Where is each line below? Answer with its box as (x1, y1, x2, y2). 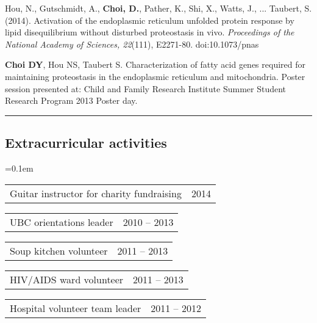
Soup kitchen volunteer (10, 243, 108, 258)
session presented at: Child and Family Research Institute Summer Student (5, 82, 287, 95)
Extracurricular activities (5, 133, 167, 152)
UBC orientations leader (10, 214, 113, 229)
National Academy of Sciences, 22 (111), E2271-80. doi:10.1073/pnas (5, 37, 259, 50)
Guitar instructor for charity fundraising (10, 186, 182, 200)
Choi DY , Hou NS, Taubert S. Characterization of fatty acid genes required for (5, 58, 305, 71)
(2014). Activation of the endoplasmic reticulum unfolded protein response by (5, 13, 294, 26)
